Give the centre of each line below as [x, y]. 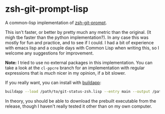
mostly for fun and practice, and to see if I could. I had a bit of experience [80, 42]
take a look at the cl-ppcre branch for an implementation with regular [75, 68]
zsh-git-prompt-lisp [47, 9]
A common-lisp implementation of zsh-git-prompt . [56, 23]
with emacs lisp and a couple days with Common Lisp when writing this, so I [82, 48]
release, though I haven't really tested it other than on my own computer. [79, 106]
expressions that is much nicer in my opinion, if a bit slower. [66, 73]
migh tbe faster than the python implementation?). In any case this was [77, 37]
